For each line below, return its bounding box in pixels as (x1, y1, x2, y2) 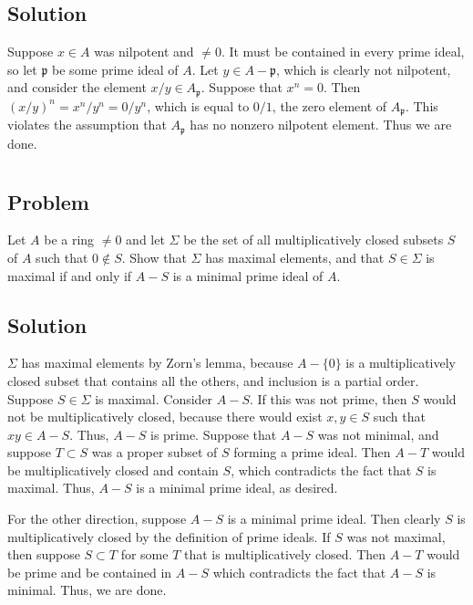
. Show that (121, 247, 187, 266)
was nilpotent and (94, 42, 194, 61)
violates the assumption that (7, 115, 167, 134)
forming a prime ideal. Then (233, 443, 391, 462)
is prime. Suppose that (150, 424, 277, 443)
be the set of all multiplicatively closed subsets (183, 230, 444, 249)
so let (7, 59, 37, 78)
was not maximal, (346, 527, 446, 546)
